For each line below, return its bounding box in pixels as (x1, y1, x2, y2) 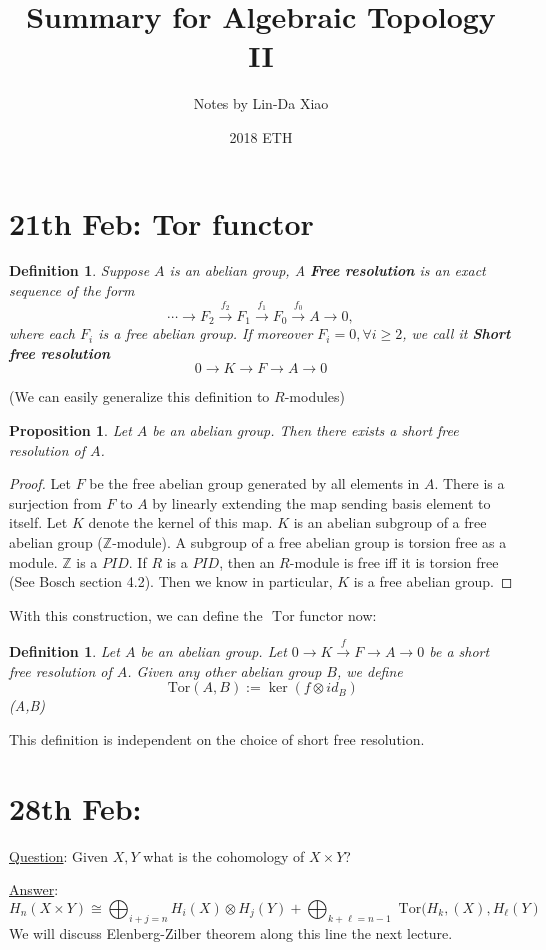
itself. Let (9, 512, 68, 533)
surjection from (9, 492, 102, 513)
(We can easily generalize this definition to (9, 386, 270, 407)
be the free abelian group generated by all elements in (89, 473, 420, 494)
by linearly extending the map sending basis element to (152, 492, 491, 513)
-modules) (284, 386, 346, 407)
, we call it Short (402, 323, 511, 344)
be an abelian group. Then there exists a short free (152, 420, 459, 441)
